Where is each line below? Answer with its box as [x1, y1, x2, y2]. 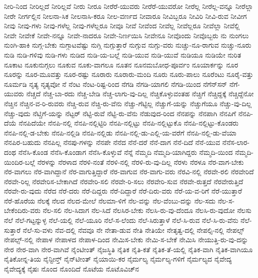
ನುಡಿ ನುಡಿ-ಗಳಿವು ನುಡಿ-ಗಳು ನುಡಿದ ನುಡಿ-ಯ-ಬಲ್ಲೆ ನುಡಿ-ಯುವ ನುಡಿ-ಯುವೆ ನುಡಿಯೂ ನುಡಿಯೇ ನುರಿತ [4, 49, 241, 60]
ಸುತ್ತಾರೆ [4, 224, 21, 235]
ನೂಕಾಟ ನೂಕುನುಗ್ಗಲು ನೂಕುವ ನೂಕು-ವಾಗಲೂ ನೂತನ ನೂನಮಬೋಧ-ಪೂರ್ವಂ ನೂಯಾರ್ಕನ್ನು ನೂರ [4, 59, 238, 69]
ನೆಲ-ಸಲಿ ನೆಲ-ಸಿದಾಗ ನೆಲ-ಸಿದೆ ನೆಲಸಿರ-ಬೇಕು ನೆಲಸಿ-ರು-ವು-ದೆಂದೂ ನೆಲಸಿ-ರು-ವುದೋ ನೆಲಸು [43, 205, 252, 215]
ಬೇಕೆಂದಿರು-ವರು [4, 205, 41, 215]
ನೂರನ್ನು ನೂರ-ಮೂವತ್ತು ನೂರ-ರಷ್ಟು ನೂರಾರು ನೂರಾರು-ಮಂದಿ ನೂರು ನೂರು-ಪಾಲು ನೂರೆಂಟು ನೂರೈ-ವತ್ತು [4, 69, 254, 79]
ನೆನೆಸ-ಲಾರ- [222, 137, 250, 147]
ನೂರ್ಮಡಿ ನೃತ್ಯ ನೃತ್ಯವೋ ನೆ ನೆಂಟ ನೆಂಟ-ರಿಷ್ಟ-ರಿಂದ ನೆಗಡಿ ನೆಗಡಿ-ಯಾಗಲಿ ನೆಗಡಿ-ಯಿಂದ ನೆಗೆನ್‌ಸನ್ [4, 78, 227, 89]
